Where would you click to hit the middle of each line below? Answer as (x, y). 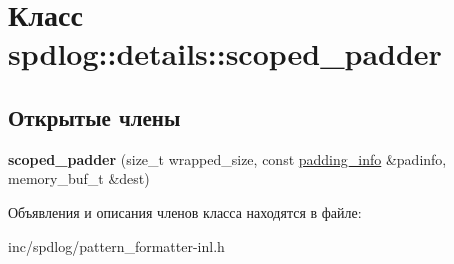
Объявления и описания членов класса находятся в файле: (185, 211)
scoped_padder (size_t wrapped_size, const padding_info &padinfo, (227, 158)
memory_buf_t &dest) (79, 178)
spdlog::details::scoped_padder (225, 53)
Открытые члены (94, 116)
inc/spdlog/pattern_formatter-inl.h (116, 245)
